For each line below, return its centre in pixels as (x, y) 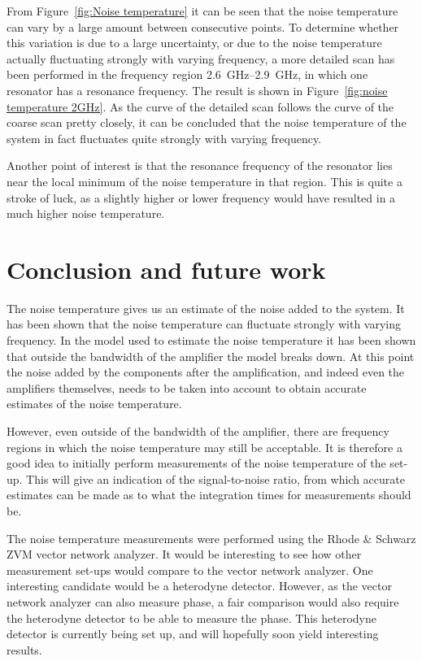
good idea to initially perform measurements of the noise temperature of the (196, 463)
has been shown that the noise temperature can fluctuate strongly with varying (204, 324)
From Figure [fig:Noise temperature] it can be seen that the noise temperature (202, 11)
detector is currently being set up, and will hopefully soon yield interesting (193, 634)
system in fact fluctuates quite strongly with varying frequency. (164, 138)
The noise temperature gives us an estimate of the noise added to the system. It (206, 308)
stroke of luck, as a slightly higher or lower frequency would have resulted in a (201, 197)
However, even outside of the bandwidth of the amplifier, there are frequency (198, 431)
